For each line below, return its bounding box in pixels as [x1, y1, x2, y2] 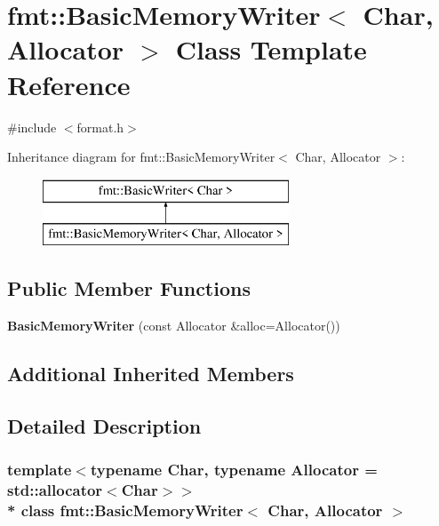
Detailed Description [7, 411, 202, 439]
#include [7, 117, 57, 136]
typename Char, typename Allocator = [90, 458, 378, 481]
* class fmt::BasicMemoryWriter [7, 498, 243, 521]
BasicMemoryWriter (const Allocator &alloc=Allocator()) [7, 316, 340, 335]
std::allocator [7, 479, 103, 501]
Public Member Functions [7, 275, 251, 302]
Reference [7, 66, 131, 102]
